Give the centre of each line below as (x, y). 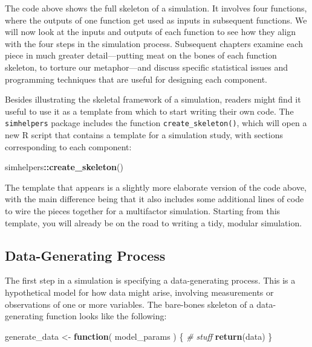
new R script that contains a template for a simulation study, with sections (144, 135)
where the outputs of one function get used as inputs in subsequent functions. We (156, 20)
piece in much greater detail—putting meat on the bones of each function (141, 55)
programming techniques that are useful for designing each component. (136, 79)
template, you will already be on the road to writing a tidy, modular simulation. (154, 222)
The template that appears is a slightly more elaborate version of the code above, (156, 187)
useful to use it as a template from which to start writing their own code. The (149, 111)
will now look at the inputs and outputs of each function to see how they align (150, 32)
